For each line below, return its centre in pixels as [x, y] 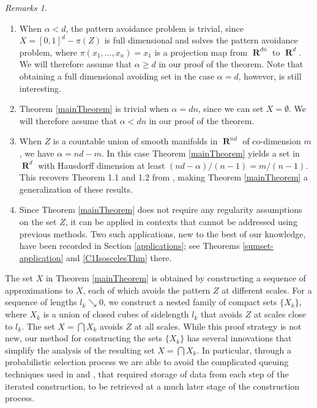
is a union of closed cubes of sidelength [116, 314]
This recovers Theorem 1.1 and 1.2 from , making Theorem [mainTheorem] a [164, 177]
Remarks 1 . [26, 7]
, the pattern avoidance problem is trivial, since [155, 28]
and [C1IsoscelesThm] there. [119, 257]
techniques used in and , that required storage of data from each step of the [147, 374]
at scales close [280, 314]
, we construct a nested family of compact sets [190, 302]
